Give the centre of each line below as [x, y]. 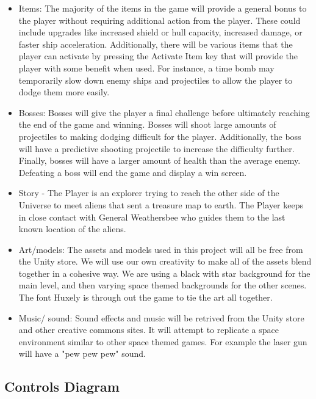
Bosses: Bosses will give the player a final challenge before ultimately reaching [164, 112]
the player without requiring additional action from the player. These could [160, 20]
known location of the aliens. [72, 229]
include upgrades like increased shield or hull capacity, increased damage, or [160, 32]
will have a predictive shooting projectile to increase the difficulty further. [156, 148]
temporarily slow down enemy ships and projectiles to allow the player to [156, 80]
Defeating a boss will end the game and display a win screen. [133, 172]
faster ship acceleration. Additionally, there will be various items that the [156, 44]
